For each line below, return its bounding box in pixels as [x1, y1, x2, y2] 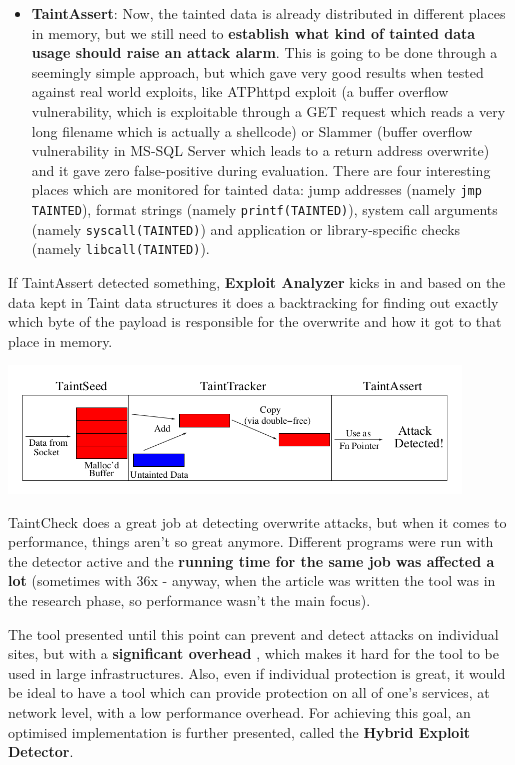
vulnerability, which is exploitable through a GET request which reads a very [31, 100, 506, 121]
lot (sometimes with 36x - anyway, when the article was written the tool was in [8, 570, 496, 591]
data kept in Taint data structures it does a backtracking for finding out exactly [8, 291, 499, 312]
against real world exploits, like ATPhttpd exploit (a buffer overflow [31, 81, 449, 102]
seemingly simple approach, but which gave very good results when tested [31, 61, 484, 82]
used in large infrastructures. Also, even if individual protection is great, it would [8, 662, 506, 683]
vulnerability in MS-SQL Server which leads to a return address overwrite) [31, 140, 490, 161]
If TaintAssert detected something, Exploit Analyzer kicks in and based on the [8, 271, 506, 292]
